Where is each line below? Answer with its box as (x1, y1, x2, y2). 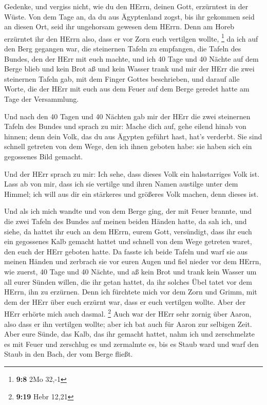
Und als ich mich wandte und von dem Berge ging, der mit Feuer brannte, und (4, 206, 252, 216)
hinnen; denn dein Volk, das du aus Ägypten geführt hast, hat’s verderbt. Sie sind (4, 131, 262, 141)
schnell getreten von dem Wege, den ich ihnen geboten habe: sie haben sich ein (4, 141, 252, 152)
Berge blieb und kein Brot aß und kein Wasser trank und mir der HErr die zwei (4, 63, 255, 74)
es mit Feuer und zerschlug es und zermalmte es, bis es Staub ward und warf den (4, 338, 259, 349)
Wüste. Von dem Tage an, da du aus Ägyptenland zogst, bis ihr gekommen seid (4, 11, 255, 22)
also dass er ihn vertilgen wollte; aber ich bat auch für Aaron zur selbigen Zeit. (4, 318, 252, 329)
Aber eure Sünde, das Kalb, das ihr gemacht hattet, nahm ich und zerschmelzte (4, 328, 255, 339)
